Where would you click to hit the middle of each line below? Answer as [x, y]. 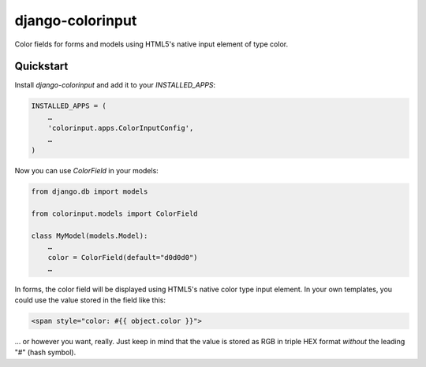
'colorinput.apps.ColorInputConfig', [121, 128]
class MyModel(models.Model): [90, 235]
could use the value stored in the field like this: [90, 300]
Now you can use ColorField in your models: [87, 170]
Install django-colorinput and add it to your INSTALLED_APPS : [115, 85]
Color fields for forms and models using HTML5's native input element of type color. [151, 44]
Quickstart [41, 67]
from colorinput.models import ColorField [114, 213]
